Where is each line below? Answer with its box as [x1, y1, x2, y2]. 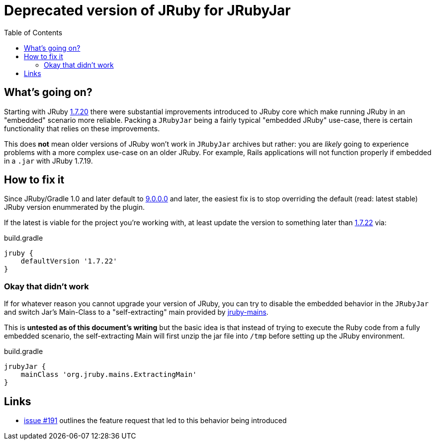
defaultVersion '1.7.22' [20, 257, 117, 266]
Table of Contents [4, 28, 63, 37]
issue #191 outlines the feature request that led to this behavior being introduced [24, 416, 287, 425]
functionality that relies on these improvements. [4, 124, 160, 133]
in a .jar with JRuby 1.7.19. [4, 156, 93, 165]
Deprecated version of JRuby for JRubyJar [4, 2, 291, 19]
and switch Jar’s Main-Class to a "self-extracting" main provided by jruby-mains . [4, 308, 268, 317]
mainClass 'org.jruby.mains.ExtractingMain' [20, 370, 197, 379]
